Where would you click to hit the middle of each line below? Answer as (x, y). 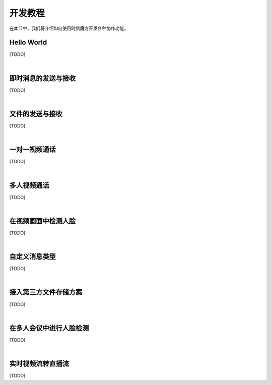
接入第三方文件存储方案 (46, 292)
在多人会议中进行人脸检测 (49, 328)
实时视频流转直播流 (39, 364)
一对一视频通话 (32, 149)
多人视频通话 (29, 185)
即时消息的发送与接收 (42, 78)
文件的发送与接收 (36, 114)
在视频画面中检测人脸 (42, 221)
